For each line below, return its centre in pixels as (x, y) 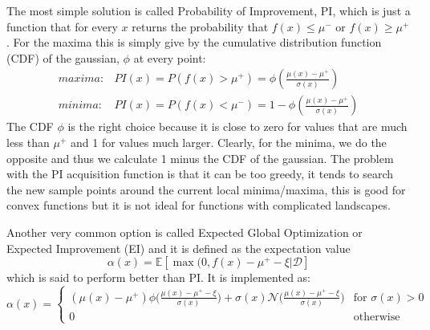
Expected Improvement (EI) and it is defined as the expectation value (178, 248)
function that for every (62, 26)
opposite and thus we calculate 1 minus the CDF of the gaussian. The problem (200, 158)
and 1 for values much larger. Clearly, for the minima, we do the (229, 143)
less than (28, 143)
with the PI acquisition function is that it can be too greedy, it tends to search (200, 174)
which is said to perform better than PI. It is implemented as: (158, 277)
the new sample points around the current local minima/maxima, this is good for (206, 189)
